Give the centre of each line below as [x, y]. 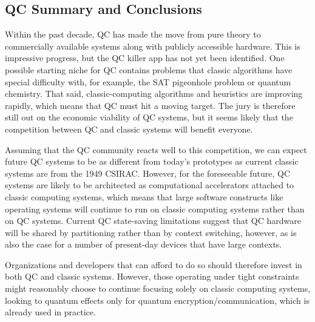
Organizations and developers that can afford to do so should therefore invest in [154, 264]
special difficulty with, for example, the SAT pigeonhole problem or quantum [148, 81]
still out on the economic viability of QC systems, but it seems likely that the [149, 117]
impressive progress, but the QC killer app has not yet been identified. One [145, 58]
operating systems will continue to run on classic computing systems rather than [155, 209]
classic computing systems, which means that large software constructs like [144, 196]
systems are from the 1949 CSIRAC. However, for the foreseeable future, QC [148, 173]
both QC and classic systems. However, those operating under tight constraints [152, 276]
